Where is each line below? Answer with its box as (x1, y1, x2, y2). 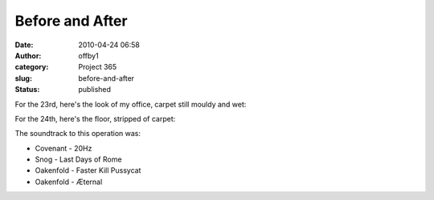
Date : (14, 40, 34, 50)
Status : (14, 85, 40, 94)
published (78, 85, 112, 94)
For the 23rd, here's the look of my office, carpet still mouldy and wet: (14, 99, 247, 109)
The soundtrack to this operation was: (14, 129, 141, 138)
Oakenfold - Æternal (35, 177, 103, 186)
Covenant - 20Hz (35, 143, 92, 153)
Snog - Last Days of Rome (35, 154, 122, 164)
